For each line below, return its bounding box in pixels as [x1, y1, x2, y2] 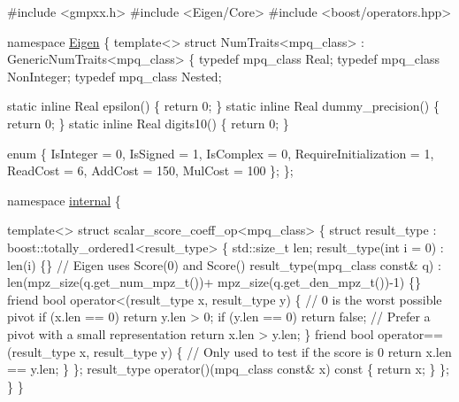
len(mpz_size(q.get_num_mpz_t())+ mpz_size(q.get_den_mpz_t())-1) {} [7, 273, 421, 291]
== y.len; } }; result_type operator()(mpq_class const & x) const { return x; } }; [7, 359, 449, 378]
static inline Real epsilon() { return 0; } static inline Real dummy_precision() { [7, 97, 440, 115]
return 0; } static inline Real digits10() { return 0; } [7, 113, 289, 132]
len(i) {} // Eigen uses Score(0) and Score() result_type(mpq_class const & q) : [7, 255, 441, 274]
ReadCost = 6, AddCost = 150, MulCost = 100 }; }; [7, 161, 294, 180]
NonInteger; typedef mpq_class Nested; [7, 66, 222, 85]
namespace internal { [7, 190, 121, 209]
